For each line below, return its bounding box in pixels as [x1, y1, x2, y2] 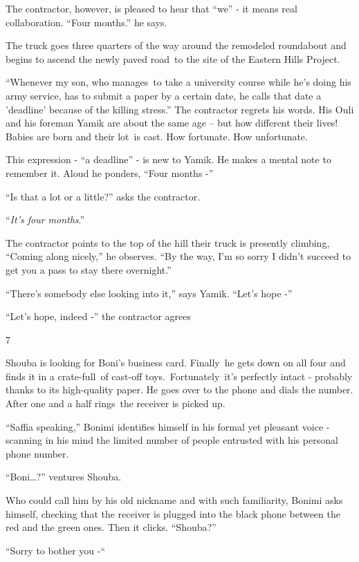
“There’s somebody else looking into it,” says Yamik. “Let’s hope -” [6, 285, 293, 300]
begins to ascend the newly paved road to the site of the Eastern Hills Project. [6, 51, 340, 66]
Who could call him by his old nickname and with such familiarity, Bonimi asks [6, 493, 343, 507]
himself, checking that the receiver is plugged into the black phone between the [6, 506, 340, 521]
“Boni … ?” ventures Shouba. [6, 469, 122, 484]
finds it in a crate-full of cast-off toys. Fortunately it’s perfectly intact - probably [6, 368, 353, 383]
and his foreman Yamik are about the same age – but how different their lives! [6, 115, 338, 130]
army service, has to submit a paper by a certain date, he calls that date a [6, 88, 322, 102]
